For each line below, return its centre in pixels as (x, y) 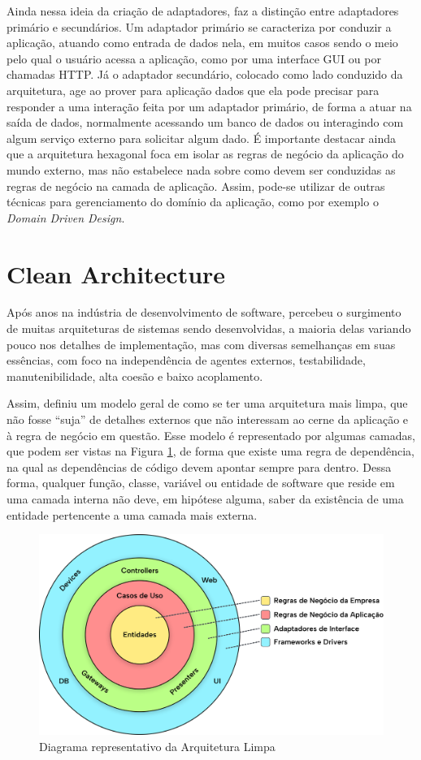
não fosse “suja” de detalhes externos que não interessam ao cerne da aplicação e (208, 419)
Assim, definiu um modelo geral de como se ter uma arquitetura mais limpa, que (207, 403)
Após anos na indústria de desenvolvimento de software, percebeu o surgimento (204, 312)
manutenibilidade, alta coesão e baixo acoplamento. (135, 376)
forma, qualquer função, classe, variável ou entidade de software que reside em (201, 483)
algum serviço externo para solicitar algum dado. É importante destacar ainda (202, 138)
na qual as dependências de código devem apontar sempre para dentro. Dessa (199, 466)
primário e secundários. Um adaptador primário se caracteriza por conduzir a (199, 26)
